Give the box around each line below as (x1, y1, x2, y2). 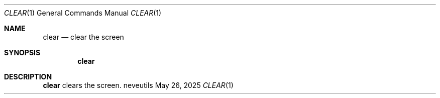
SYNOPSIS (4, 48, 41, 57)
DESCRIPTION (4, 72, 52, 81)
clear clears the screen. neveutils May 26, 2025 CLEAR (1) (43, 81, 234, 89)
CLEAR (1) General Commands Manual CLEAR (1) (4, 9, 162, 17)
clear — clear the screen (43, 33, 124, 41)
